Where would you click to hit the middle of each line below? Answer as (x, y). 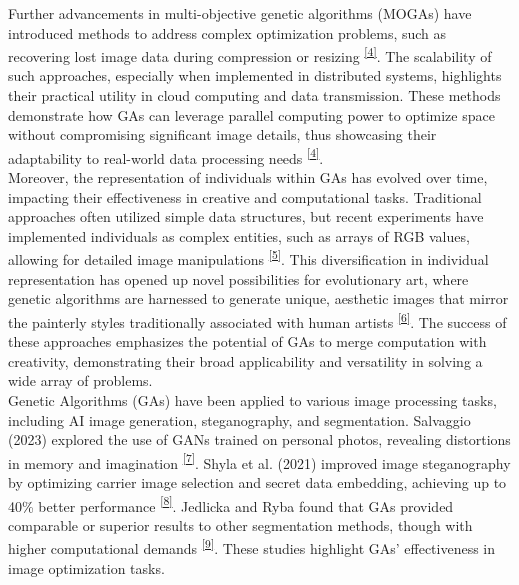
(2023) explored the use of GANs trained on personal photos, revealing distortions (259, 439)
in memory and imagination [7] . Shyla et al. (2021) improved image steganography (259, 461)
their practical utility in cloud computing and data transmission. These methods (254, 95)
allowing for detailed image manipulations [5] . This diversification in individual (248, 258)
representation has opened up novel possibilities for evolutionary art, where (238, 278)
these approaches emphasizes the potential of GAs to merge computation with (247, 341)
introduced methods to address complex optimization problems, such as (227, 32)
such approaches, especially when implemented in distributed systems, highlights (255, 75)
